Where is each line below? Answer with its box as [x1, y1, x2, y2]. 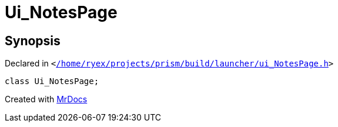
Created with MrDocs [5, 94, 88, 105]
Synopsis [5, 33, 61, 48]
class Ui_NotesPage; [5, 76, 99, 86]
